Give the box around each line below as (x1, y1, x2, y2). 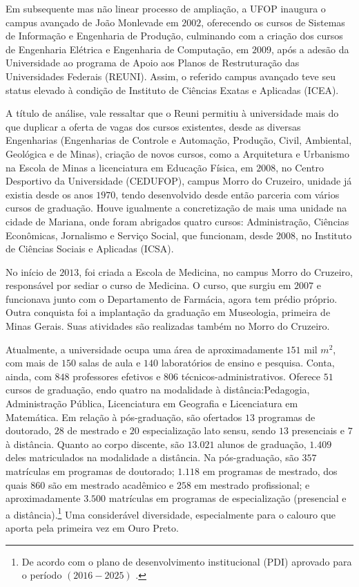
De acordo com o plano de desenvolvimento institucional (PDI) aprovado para (21, 554, 352, 568)
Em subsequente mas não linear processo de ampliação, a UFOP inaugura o (6, 1, 326, 15)
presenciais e (291, 423, 345, 438)
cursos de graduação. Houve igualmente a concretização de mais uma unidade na (6, 201, 347, 215)
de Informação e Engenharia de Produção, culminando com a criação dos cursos (6, 28, 343, 43)
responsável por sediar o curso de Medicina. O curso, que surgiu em (6, 278, 291, 292)
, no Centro (275, 160, 324, 174)
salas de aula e (79, 355, 141, 370)
